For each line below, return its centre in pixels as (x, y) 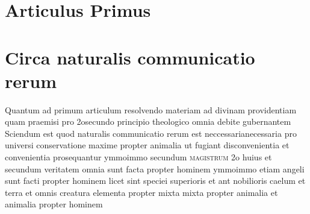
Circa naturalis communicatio (130, 57)
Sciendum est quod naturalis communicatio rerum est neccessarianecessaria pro (151, 133)
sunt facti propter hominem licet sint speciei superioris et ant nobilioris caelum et (155, 181)
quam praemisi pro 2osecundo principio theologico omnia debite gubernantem (148, 121)
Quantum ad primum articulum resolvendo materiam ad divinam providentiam (151, 109)
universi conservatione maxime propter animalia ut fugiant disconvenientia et (147, 145)
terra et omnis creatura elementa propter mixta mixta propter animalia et (141, 192)
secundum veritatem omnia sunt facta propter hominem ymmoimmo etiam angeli (155, 168)
